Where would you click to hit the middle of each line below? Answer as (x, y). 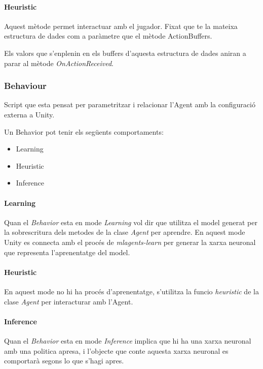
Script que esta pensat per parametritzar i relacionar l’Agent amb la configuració (130, 104)
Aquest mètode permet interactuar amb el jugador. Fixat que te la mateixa (121, 26)
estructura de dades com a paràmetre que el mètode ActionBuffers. (108, 36)
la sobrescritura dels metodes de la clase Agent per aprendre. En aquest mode (125, 232)
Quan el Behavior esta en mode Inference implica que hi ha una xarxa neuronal (128, 340)
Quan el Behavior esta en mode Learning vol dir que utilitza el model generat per (131, 222)
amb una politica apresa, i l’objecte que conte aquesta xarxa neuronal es (116, 350)
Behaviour (25, 86)
